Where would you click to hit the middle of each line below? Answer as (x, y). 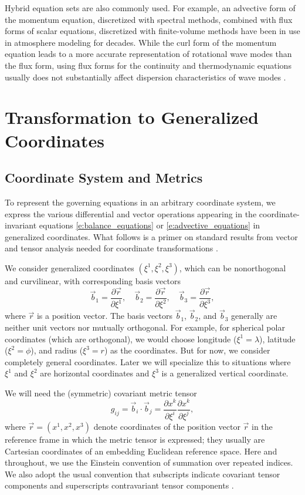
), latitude (277, 339)
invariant (21, 225)
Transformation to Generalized (132, 117)
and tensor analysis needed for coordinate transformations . (111, 248)
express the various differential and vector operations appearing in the (131, 213)
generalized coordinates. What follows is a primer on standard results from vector (151, 236)
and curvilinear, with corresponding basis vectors (93, 280)
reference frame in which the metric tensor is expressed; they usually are (135, 439)
